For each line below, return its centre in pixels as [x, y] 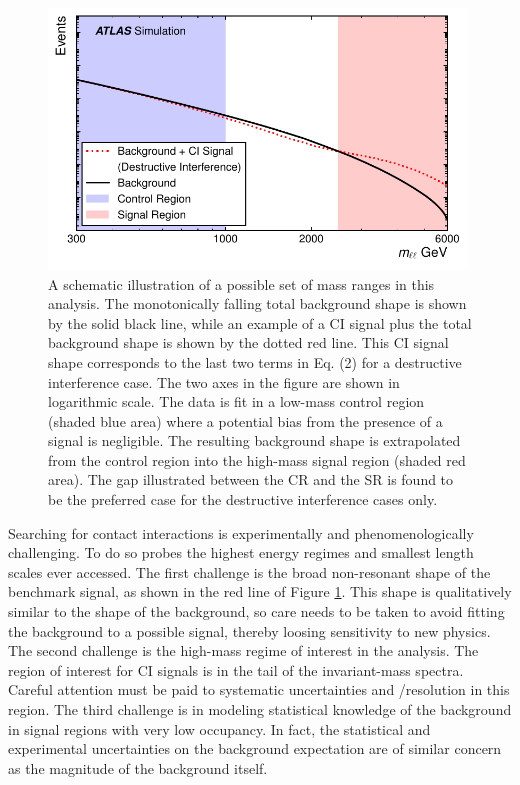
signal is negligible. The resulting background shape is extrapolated [254, 440]
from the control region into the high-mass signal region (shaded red [257, 459]
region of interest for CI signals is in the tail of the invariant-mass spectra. [236, 669]
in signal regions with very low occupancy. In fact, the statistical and [219, 728]
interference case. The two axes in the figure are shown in [224, 381]
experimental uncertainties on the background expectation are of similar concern [255, 748]
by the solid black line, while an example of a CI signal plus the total [260, 322]
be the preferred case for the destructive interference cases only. [243, 499]
